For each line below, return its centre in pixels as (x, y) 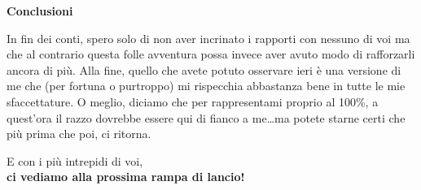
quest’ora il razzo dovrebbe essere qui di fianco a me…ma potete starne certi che (206, 117)
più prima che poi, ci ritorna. (79, 134)
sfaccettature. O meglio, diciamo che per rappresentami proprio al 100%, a (193, 101)
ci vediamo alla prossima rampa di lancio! (126, 177)
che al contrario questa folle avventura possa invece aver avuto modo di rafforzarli (211, 54)
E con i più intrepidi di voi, (75, 160)
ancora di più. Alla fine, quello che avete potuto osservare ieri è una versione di (204, 69)
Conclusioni (40, 11)
